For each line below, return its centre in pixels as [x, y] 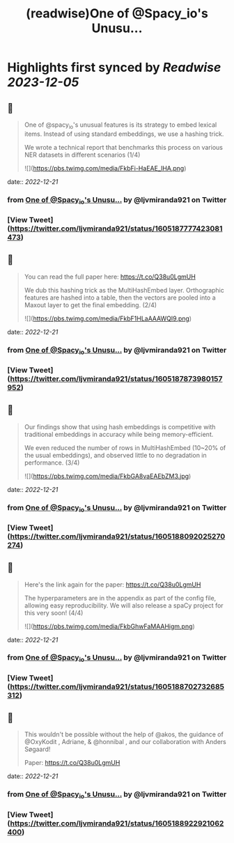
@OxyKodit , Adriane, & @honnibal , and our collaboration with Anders [125, 742]
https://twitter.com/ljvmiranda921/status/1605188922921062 [117, 823]
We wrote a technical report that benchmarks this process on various [123, 147]
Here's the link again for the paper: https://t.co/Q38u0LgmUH [112, 585]
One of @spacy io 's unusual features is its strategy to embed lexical [120, 125]
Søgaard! [37, 749]
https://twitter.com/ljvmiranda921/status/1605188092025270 [118, 536]
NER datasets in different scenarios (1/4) [82, 155]
